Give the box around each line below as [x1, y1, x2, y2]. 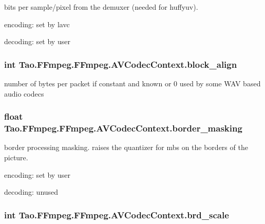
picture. [4, 152, 28, 162]
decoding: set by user [4, 36, 70, 47]
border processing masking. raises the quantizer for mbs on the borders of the [4, 142, 248, 153]
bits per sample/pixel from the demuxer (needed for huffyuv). [4, 2, 198, 12]
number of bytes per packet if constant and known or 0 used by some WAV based [4, 78, 261, 88]
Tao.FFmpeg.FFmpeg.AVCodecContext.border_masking [4, 122, 242, 135]
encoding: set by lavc [4, 18, 70, 29]
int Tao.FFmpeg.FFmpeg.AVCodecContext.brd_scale [4, 208, 229, 221]
